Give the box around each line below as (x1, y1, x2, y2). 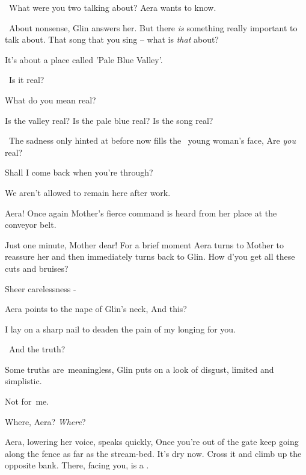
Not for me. (5, 395, 49, 408)
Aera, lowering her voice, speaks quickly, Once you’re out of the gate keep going (5, 435, 299, 448)
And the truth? (8, 343, 66, 355)
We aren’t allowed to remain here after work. (5, 186, 171, 198)
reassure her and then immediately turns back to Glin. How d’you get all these (5, 250, 295, 263)
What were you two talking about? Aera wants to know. (9, 1, 216, 13)
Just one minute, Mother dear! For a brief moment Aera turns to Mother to (5, 238, 284, 251)
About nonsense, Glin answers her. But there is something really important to (8, 21, 298, 34)
